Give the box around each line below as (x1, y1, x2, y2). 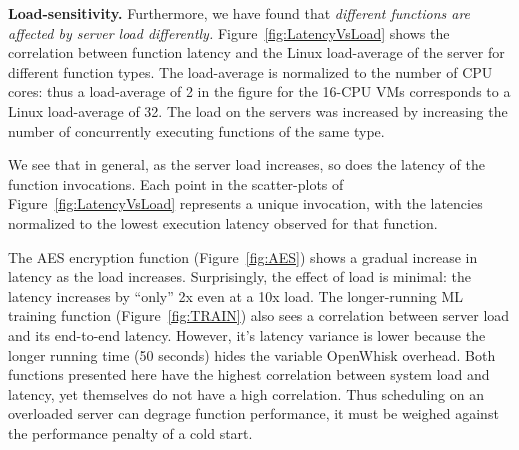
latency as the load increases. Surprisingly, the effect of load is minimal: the (8, 266, 471, 287)
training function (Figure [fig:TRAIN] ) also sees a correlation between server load (8, 305, 510, 326)
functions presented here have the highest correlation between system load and (8, 364, 490, 385)
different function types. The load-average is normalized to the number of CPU (8, 61, 493, 82)
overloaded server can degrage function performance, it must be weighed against (8, 403, 499, 424)
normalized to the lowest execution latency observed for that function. (8, 212, 438, 233)
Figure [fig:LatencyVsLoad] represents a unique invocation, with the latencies (8, 193, 483, 214)
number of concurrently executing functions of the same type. (8, 120, 385, 141)
